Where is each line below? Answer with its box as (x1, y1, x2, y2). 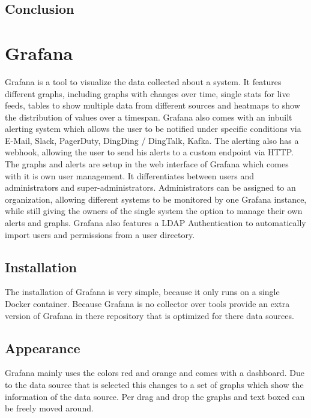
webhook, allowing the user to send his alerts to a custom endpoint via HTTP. (5, 146, 294, 158)
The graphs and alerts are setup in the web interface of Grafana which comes (5, 158, 289, 170)
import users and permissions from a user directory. (5, 228, 195, 240)
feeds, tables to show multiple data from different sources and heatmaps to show (5, 99, 300, 112)
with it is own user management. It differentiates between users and (5, 169, 255, 182)
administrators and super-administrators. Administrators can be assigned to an (5, 181, 296, 194)
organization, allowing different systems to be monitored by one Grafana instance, (5, 193, 307, 205)
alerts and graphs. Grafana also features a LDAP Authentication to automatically (5, 216, 306, 229)
